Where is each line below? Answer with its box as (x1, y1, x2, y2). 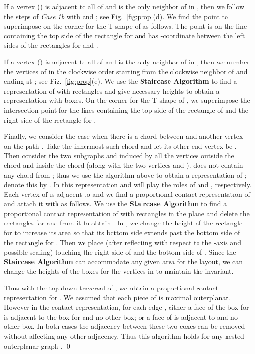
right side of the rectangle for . (4, 114, 96, 125)
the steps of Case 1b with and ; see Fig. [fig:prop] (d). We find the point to (4, 11, 228, 21)
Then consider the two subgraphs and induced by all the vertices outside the (4, 150, 234, 161)
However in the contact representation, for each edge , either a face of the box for (4, 302, 249, 312)
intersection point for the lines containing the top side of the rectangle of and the (4, 104, 248, 115)
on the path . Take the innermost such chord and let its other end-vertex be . (4, 140, 237, 151)
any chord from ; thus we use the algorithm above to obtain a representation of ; (4, 169, 247, 180)
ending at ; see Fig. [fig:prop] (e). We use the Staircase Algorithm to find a (4, 76, 237, 86)
